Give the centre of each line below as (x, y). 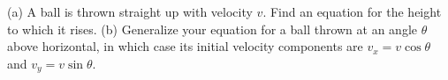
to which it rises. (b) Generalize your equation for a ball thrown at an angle (213, 29)
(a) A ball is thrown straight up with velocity (130, 11)
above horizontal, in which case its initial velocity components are (185, 46)
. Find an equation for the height (352, 11)
